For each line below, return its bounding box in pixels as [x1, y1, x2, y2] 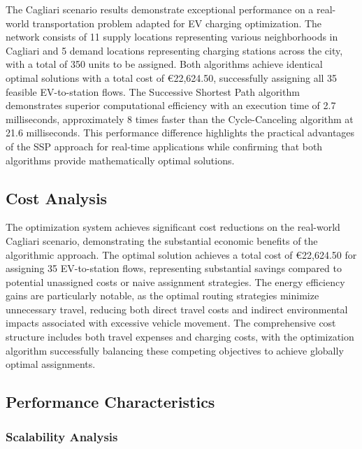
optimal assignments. [6, 357, 96, 371]
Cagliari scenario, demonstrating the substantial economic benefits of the [6, 233, 318, 248]
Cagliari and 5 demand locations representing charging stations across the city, [6, 43, 343, 57]
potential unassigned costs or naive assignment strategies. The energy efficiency [6, 274, 345, 289]
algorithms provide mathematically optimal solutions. [6, 152, 235, 167]
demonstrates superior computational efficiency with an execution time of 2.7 [6, 98, 336, 113]
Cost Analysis [6, 187, 108, 208]
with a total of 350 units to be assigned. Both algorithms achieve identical [6, 57, 323, 71]
